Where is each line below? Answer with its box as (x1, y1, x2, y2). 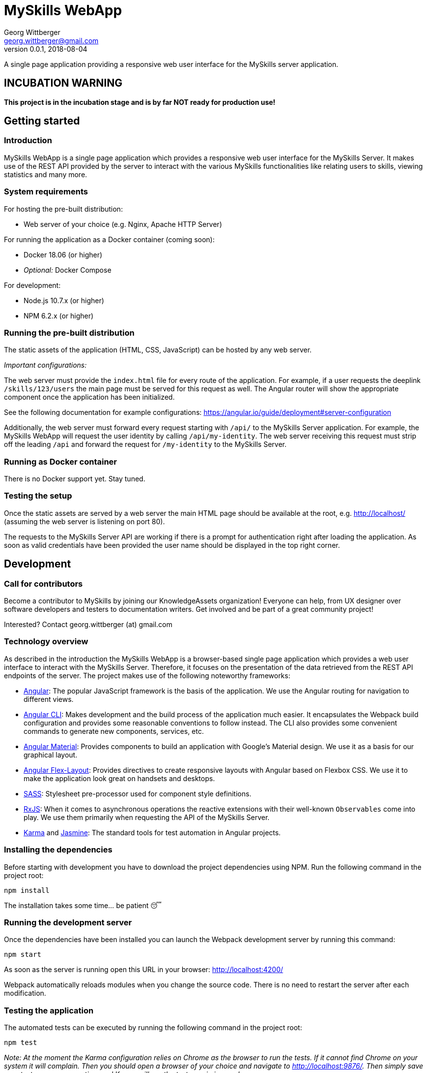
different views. (24, 694, 74, 703)
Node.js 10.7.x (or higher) (24, 296, 104, 305)
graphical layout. (24, 750, 78, 759)
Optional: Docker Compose (24, 265, 112, 274)
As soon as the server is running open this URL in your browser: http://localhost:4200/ (4, 965, 284, 974)
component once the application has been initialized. (4, 393, 175, 402)
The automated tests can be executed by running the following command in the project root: (4, 1023, 302, 1032)
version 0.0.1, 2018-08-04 (4, 44, 87, 53)
